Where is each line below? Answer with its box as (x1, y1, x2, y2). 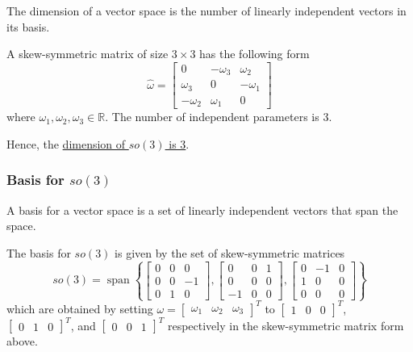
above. (6, 333, 38, 350)
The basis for (6, 244, 71, 261)
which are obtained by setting (6, 300, 153, 316)
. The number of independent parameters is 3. (105, 108, 332, 125)
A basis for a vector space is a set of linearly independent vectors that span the (6, 201, 398, 218)
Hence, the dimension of (6, 135, 126, 152)
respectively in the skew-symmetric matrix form (167, 316, 404, 333)
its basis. (6, 18, 50, 35)
